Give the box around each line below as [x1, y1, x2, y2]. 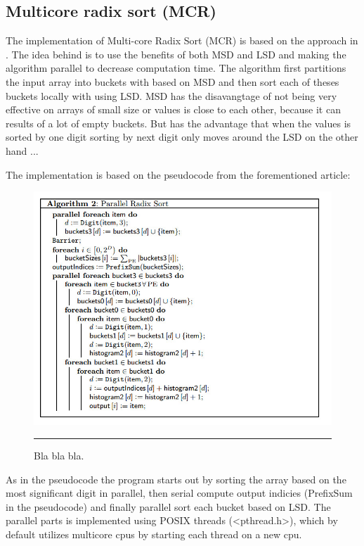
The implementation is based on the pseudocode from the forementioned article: [6, 167, 351, 182]
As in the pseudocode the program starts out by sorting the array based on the [6, 471, 346, 486]
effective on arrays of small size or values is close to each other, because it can [6, 102, 341, 117]
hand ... [6, 143, 39, 158]
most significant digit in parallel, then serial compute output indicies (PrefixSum [6, 485, 353, 500]
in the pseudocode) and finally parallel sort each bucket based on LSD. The [6, 499, 331, 514]
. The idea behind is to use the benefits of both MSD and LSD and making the [6, 46, 346, 61]
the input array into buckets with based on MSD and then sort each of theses [6, 74, 339, 89]
